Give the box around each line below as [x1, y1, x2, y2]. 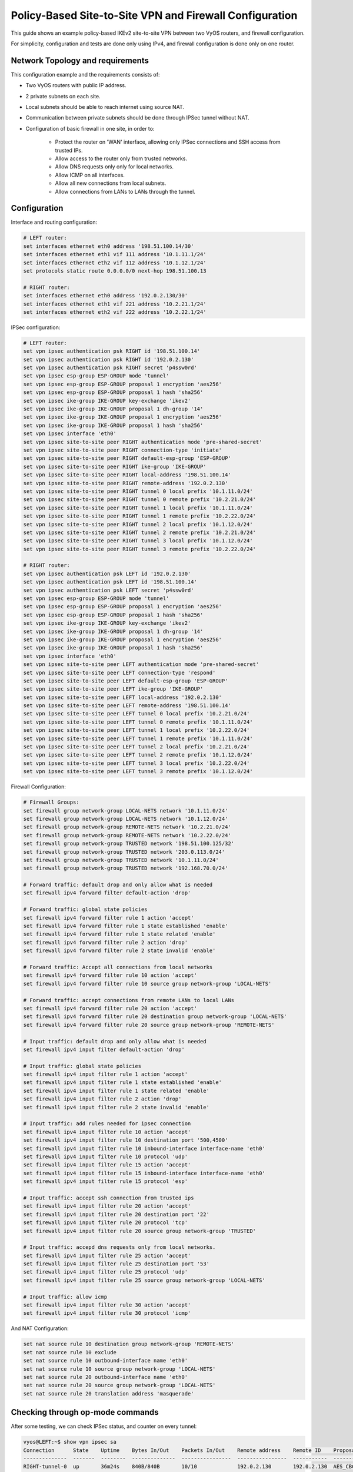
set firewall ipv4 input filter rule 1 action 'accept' [23, 1071, 188, 1078]
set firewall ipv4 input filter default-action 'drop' [23, 1046, 185, 1053]
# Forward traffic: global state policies [23, 906, 148, 913]
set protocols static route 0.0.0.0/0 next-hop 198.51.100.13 [23, 267, 207, 274]
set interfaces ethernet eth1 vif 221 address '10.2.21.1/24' [23, 300, 207, 307]
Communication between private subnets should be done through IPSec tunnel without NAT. [25, 114, 249, 121]
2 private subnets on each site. [25, 92, 101, 100]
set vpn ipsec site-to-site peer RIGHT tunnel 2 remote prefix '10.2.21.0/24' [23, 529, 256, 536]
